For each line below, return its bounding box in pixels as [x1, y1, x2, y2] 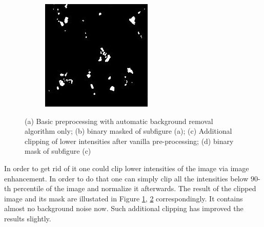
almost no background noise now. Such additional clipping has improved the [4, 203, 243, 214]
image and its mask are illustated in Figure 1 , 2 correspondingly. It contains [4, 193, 243, 203]
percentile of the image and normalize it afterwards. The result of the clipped [13, 183, 256, 194]
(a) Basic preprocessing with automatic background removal [25, 115, 213, 126]
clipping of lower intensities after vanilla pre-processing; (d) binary [25, 135, 234, 146]
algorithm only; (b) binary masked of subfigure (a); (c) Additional [25, 126, 232, 136]
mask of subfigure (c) [25, 146, 91, 156]
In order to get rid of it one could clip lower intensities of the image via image [4, 162, 249, 173]
